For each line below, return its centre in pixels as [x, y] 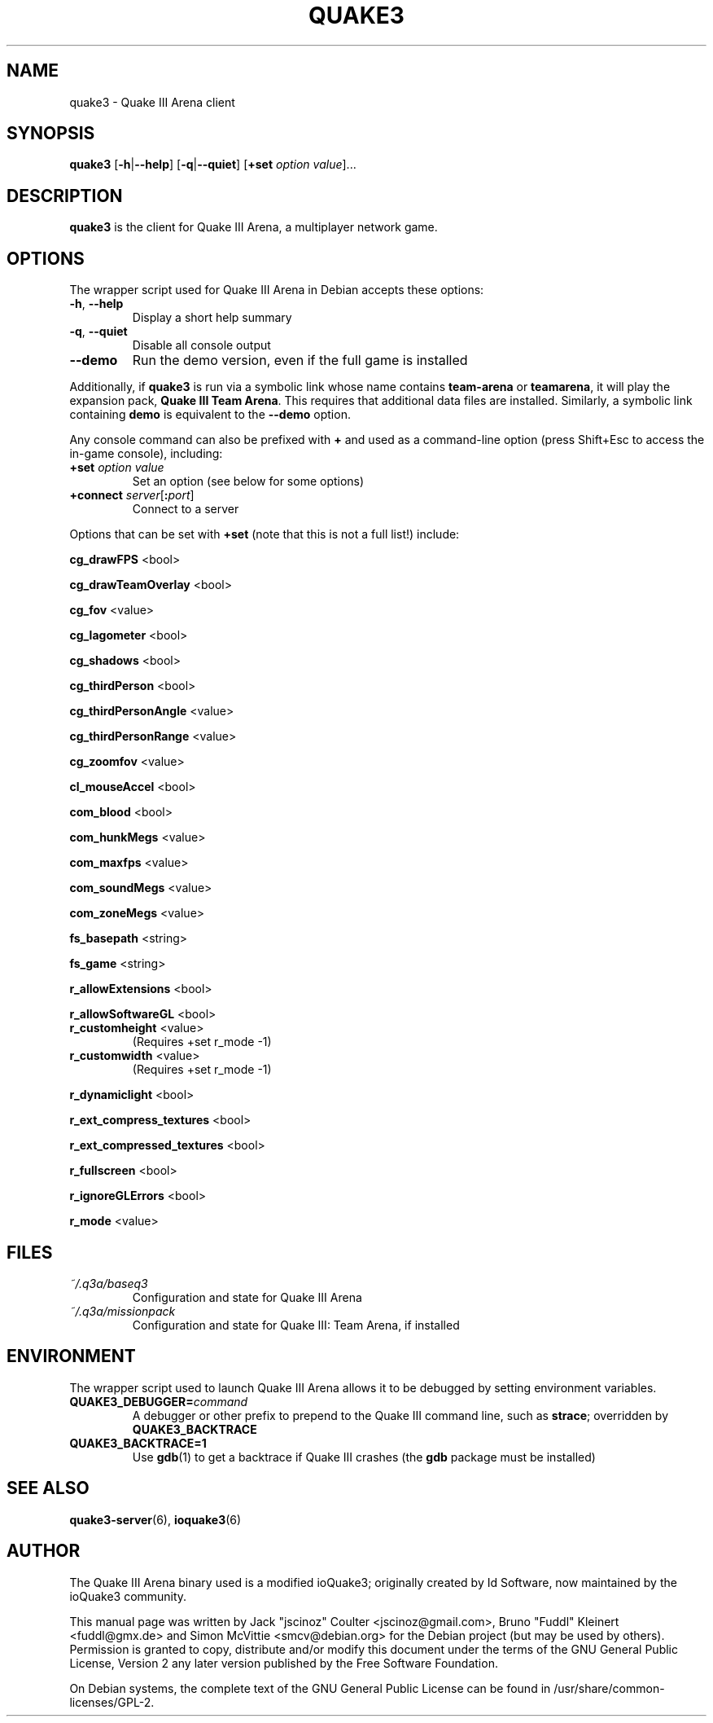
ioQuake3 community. [128, 1596]
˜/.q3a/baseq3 [109, 1283]
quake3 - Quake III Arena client [152, 102]
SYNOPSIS [51, 134]
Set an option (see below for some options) [248, 481]
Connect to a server [186, 509]
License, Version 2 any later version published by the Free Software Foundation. [284, 1663]
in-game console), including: [146, 454]
